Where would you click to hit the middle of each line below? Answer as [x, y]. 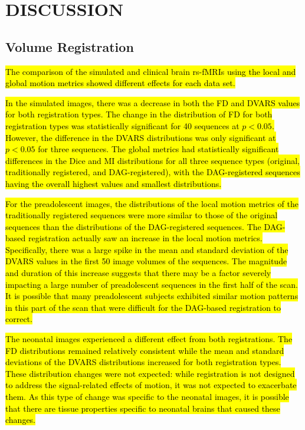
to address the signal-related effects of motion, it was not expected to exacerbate [151, 385]
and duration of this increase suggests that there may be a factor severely [138, 273]
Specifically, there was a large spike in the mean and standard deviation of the [147, 249]
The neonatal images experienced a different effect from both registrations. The [149, 339]
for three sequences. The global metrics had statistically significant [158, 149]
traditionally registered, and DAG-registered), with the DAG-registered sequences [153, 172]
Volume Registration [70, 46]
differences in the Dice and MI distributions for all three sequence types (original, [152, 160]
